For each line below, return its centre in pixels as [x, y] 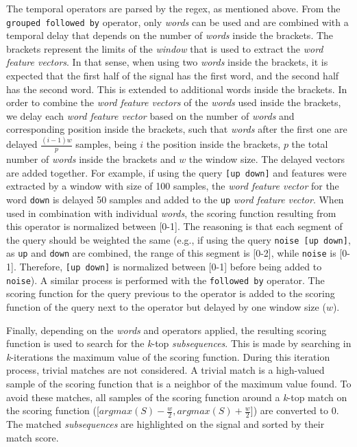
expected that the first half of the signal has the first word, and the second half [173, 76]
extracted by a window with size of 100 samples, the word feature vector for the [173, 186]
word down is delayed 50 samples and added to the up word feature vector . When [175, 199]
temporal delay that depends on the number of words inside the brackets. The [170, 35]
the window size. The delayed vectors [267, 159]
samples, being [106, 144]
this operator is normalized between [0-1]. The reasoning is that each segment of [174, 226]
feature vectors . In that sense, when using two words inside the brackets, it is [167, 62]
